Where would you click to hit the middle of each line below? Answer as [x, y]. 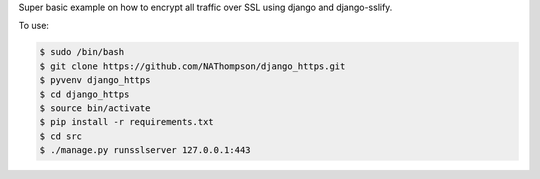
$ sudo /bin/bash [82, 52]
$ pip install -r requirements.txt [126, 122]
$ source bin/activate [95, 108]
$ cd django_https [84, 94]
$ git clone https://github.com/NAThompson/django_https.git [192, 66]
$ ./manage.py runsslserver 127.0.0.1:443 [145, 150]
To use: [34, 26]
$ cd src [61, 136]
